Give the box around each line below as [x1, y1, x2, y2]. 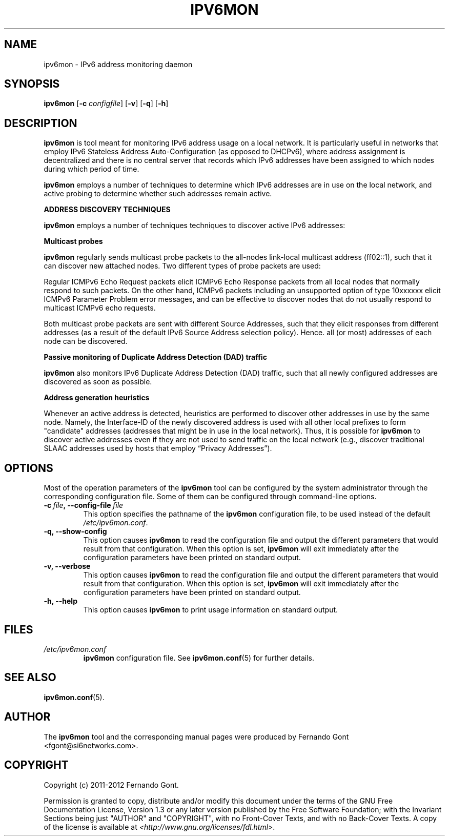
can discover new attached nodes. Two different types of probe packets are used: [44, 261, 321, 271]
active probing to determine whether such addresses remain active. [44, 189, 272, 198]
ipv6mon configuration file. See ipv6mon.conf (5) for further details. [83, 653, 315, 662]
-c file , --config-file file [44, 501, 124, 510]
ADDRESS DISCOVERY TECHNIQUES [44, 205, 171, 214]
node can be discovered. [44, 337, 128, 346]
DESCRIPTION [4, 116, 77, 130]
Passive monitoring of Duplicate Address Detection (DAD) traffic [44, 353, 267, 362]
